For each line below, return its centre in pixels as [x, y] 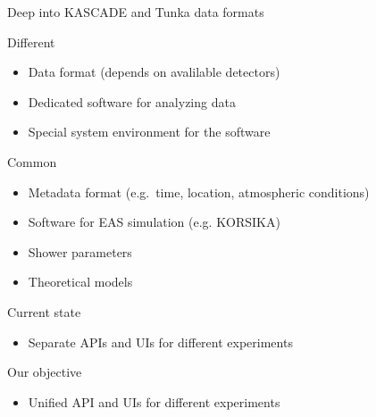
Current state [44, 311]
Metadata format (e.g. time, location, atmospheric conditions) [199, 192]
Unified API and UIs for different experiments [154, 401]
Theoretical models [80, 282]
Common [32, 161]
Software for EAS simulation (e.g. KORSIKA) [154, 222]
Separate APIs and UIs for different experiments [160, 342]
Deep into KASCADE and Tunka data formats [136, 12]
